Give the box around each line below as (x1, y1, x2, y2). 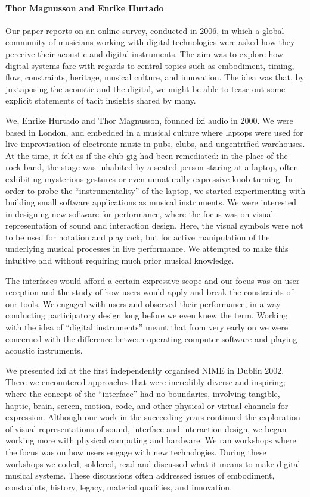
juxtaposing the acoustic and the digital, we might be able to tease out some (5, 82, 286, 95)
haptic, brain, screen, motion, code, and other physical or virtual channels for (5, 399, 289, 411)
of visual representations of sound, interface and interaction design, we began (5, 422, 287, 435)
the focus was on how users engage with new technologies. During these (5, 445, 266, 458)
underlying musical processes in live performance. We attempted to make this (5, 242, 289, 255)
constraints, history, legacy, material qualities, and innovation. (5, 480, 232, 493)
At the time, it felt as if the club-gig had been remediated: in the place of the (5, 149, 288, 161)
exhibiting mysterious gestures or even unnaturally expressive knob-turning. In (5, 172, 293, 185)
